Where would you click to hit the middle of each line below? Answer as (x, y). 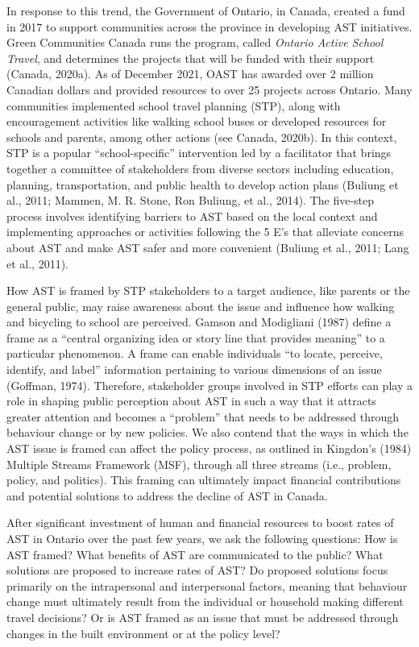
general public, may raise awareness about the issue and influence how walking (201, 306)
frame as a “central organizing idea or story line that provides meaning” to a (196, 337)
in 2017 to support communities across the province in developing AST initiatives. (209, 26)
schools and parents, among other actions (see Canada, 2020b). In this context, (202, 137)
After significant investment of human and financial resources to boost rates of (200, 523)
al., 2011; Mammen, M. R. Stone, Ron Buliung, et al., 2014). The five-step (191, 200)
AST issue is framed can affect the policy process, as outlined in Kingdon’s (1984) (209, 448)
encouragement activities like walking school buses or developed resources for (197, 121)
